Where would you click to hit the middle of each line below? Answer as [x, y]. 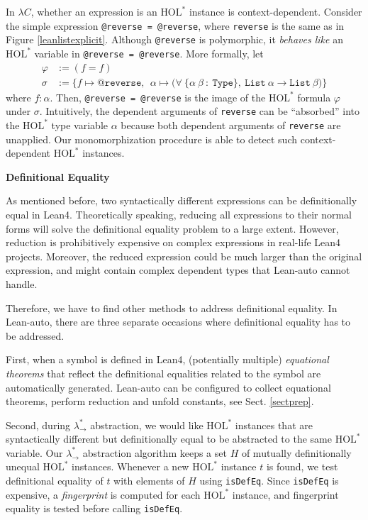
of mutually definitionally [296, 452]
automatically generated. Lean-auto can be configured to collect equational [168, 387]
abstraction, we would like [147, 425]
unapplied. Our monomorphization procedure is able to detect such [152, 139]
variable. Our [34, 452]
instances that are [274, 425]
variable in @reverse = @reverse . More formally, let [149, 53]
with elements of [149, 481]
